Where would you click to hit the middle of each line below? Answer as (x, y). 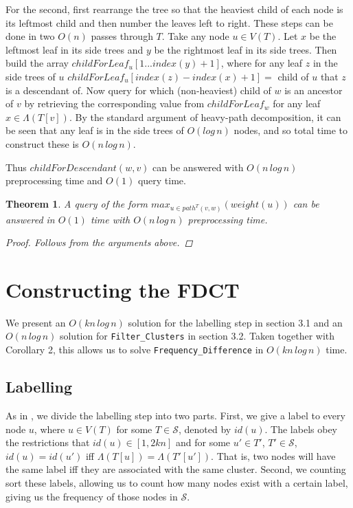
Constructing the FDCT (123, 289)
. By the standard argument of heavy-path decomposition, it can (205, 117)
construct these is (42, 143)
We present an (36, 322)
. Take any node (195, 36)
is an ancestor (314, 90)
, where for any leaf (262, 63)
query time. (162, 180)
